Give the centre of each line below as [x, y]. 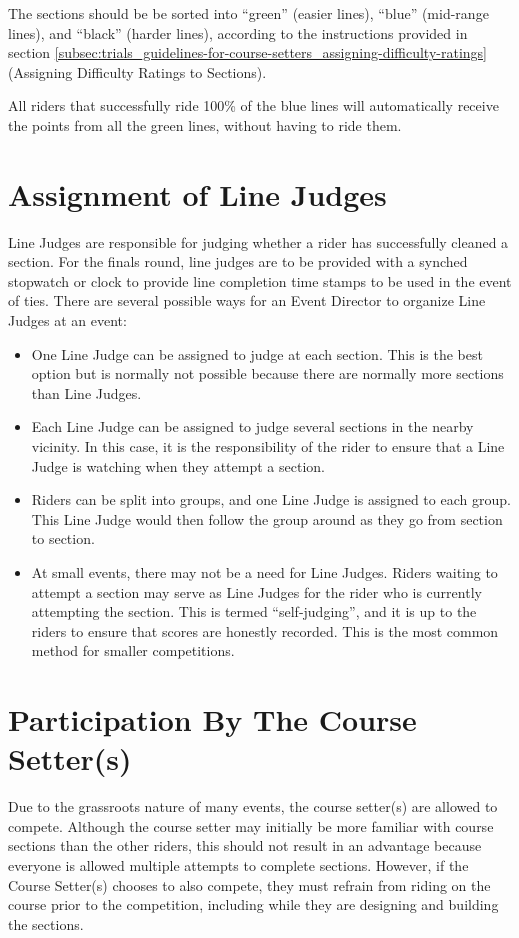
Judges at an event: [67, 320]
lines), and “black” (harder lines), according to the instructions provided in [238, 32]
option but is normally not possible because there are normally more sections [267, 373]
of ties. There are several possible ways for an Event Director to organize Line [247, 300]
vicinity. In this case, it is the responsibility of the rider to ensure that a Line [268, 446]
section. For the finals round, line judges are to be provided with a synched [238, 261]
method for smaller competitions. [133, 650]
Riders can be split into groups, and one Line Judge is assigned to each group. [271, 499]
